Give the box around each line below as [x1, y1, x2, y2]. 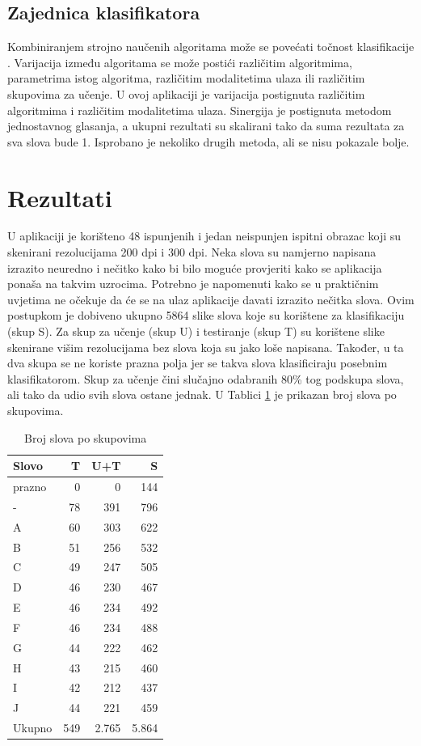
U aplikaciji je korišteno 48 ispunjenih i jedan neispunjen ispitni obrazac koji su [7, 227, 402, 244]
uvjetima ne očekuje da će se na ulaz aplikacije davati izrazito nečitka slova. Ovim [7, 290, 415, 307]
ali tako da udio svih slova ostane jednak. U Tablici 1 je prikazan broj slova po [7, 386, 397, 403]
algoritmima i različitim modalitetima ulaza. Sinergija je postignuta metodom [7, 101, 392, 118]
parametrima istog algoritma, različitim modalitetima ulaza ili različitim [7, 70, 365, 87]
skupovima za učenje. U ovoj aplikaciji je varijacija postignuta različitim [7, 85, 365, 102]
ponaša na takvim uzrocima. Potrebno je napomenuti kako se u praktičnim [7, 275, 379, 292]
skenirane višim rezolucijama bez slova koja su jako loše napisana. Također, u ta [7, 338, 404, 355]
